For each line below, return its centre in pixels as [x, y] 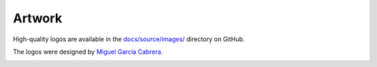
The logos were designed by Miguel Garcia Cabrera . [88, 52]
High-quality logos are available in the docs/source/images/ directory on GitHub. [129, 39]
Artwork [38, 18]
